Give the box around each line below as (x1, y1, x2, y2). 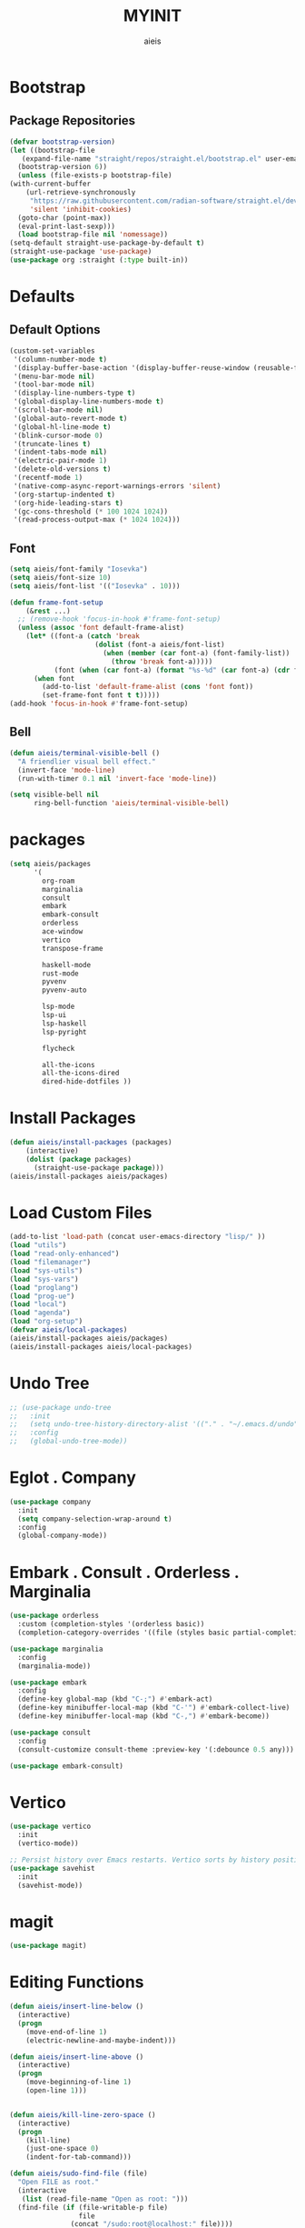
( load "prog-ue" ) (9, 1292, 75, 1301)
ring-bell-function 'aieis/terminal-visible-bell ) (33, 799, 230, 808)
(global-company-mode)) (17, 1531, 107, 1541)
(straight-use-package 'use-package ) (9, 247, 152, 256)
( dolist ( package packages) (25, 1154, 132, 1164)
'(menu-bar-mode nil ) (13, 372, 95, 381)
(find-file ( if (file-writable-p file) (17, 2203, 169, 2212)
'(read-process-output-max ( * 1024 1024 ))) (13, 515, 181, 525)
